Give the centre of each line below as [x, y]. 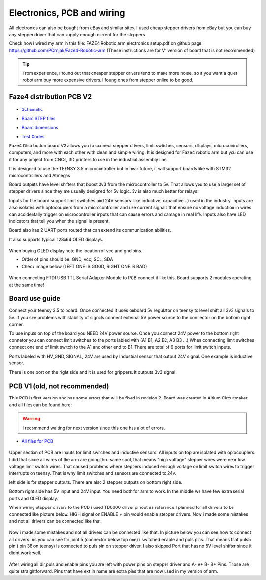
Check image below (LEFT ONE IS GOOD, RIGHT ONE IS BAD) [84, 266]
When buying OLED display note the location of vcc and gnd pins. [76, 250]
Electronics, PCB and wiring [67, 13]
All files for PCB [37, 441]
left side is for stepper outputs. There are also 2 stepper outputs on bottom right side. [96, 482]
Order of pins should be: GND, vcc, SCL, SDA [67, 259]
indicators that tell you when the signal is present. [60, 221]
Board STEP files [38, 118]
